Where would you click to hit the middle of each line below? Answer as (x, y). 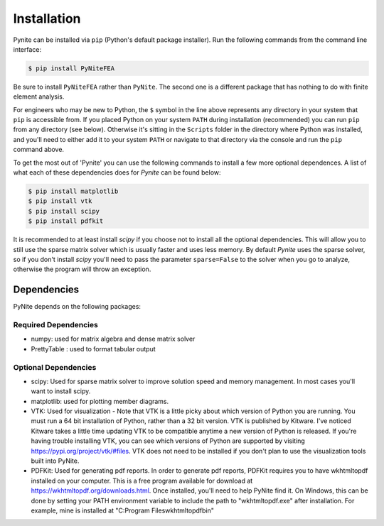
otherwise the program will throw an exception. (82, 269)
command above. (38, 150)
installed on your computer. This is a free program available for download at (142, 481)
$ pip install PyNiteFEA (71, 68)
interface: (27, 49)
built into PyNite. (55, 461)
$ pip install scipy (64, 211)
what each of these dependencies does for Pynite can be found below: (117, 172)
